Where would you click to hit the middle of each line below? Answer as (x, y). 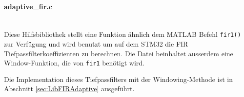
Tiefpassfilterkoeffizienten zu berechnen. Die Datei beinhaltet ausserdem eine (119, 53)
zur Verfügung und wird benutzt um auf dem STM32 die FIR (96, 44)
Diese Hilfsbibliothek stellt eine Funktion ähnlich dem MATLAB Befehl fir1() (122, 34)
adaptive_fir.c (28, 6)
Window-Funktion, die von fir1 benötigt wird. (74, 63)
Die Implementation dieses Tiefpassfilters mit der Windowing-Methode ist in (118, 79)
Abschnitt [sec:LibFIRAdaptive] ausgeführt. (69, 89)
